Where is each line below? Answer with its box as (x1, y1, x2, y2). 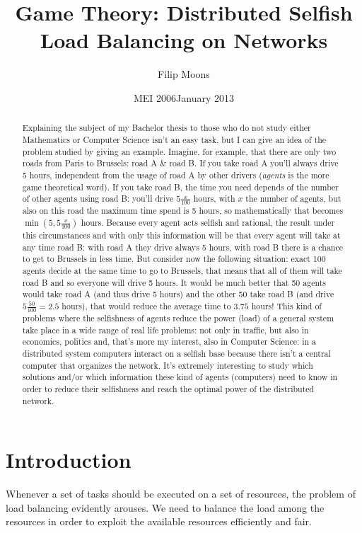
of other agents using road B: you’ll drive (22, 193, 174, 205)
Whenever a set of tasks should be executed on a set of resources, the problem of (6, 486, 356, 501)
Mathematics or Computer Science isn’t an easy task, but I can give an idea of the (22, 133, 327, 145)
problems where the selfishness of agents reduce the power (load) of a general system (22, 312, 334, 324)
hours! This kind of (251, 299, 322, 311)
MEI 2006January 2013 (133, 90, 234, 105)
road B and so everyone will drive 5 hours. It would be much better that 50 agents (22, 276, 327, 288)
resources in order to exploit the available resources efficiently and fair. (6, 514, 313, 529)
